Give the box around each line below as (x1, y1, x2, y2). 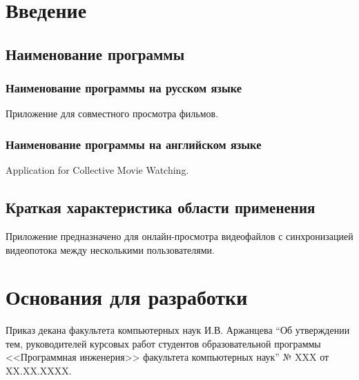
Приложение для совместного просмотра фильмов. (6, 106, 219, 121)
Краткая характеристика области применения (6, 197, 316, 218)
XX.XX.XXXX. (6, 363, 72, 378)
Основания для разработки (6, 283, 248, 311)
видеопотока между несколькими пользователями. (6, 242, 215, 257)
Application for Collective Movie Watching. (6, 163, 189, 177)
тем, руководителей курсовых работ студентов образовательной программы (6, 336, 321, 350)
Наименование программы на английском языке (6, 135, 262, 152)
